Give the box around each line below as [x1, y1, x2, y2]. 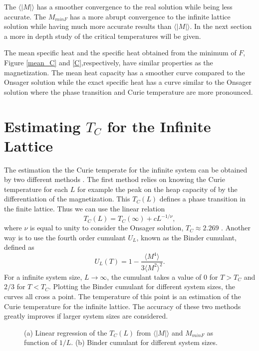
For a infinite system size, [4, 271, 82, 282]
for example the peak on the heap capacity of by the [77, 183, 238, 194]
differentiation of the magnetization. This [4, 193, 130, 204]
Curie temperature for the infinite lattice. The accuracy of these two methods [4, 301, 241, 311]
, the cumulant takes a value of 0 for [107, 271, 218, 282]
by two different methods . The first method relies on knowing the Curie [4, 174, 225, 184]
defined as [4, 242, 34, 252]
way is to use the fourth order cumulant [4, 232, 126, 242]
